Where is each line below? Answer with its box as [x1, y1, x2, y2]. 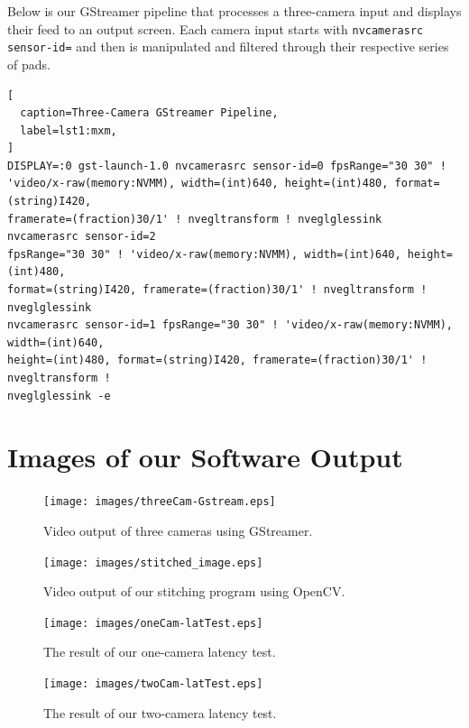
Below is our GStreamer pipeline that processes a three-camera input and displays [7, 2, 462, 20]
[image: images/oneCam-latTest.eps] [43, 616, 263, 630]
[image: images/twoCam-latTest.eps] [43, 677, 263, 691]
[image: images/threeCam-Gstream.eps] [43, 495, 276, 509]
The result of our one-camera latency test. [43, 642, 276, 661]
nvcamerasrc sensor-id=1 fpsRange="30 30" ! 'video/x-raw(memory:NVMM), [7, 318, 453, 332]
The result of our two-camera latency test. [43, 703, 277, 722]
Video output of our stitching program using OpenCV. [43, 582, 345, 601]
